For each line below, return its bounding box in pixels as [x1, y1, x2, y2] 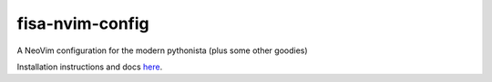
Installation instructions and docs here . [16, 61, 163, 72]
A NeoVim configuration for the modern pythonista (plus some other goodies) [16, 45, 309, 56]
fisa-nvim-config [16, 14, 149, 33]
